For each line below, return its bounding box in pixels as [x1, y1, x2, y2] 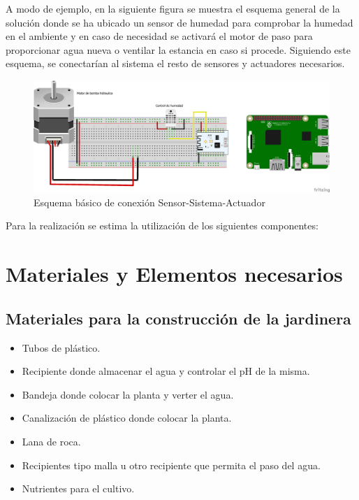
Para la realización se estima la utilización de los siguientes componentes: [6, 218, 318, 233]
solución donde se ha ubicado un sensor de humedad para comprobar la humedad [6, 15, 353, 29]
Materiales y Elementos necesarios [6, 259, 343, 288]
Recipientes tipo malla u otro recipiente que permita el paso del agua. [22, 457, 321, 472]
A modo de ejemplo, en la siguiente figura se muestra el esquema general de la [6, 1, 340, 15]
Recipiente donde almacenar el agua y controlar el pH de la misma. [22, 364, 310, 378]
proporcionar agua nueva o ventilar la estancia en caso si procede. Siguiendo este [6, 42, 351, 57]
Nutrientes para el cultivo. [22, 481, 135, 496]
